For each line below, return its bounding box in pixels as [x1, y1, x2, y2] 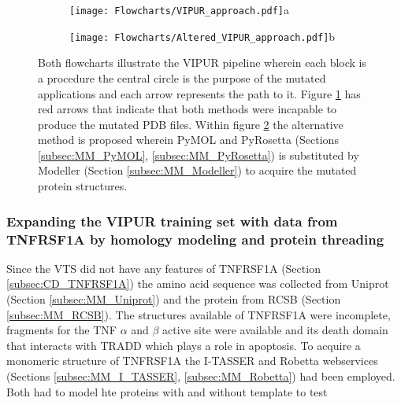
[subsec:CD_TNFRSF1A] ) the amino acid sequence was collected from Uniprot [6, 275, 389, 292]
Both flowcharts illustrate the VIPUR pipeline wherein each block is [38, 54, 367, 71]
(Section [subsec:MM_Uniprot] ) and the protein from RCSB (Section [6, 290, 341, 307]
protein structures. [38, 178, 128, 194]
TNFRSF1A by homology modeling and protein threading [6, 229, 384, 249]
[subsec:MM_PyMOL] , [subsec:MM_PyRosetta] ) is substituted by [38, 146, 359, 163]
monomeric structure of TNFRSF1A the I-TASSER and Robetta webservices [6, 352, 378, 369]
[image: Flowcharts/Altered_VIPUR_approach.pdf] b [69, 28, 336, 44]
